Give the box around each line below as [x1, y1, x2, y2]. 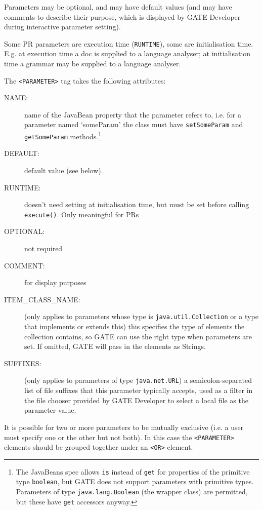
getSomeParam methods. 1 [24, 130, 102, 141]
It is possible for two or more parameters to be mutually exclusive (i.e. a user [4, 421, 244, 432]
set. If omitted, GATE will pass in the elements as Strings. [24, 341, 206, 351]
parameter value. [24, 405, 76, 415]
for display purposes [24, 277, 86, 288]
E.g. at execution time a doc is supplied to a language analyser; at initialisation [4, 48, 251, 59]
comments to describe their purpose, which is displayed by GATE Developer [4, 11, 241, 22]
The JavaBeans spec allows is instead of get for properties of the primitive [16, 466, 250, 477]
